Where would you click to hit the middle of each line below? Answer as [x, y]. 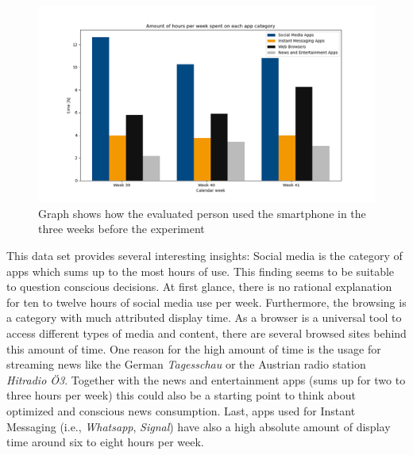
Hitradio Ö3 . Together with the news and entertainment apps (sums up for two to [206, 379]
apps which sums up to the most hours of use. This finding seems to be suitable [201, 271]
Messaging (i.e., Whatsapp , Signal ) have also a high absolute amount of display [199, 426]
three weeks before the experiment [122, 229]
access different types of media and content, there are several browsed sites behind [206, 333]
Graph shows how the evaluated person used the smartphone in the [202, 213]
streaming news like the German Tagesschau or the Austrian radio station [186, 364]
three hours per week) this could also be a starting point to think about [181, 395]
